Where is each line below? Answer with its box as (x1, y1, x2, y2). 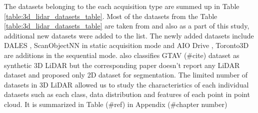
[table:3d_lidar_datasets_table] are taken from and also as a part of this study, (4, 20, 249, 31)
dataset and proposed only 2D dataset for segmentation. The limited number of (4, 69, 248, 80)
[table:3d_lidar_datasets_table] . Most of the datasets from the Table (4, 10, 217, 21)
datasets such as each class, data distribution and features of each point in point (4, 89, 250, 99)
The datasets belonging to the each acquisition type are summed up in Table (4, 1, 239, 11)
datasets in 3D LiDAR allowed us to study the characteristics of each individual (4, 79, 249, 89)
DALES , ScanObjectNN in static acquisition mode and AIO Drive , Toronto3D (4, 40, 249, 50)
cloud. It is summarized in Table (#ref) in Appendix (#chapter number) (4, 98, 227, 109)
